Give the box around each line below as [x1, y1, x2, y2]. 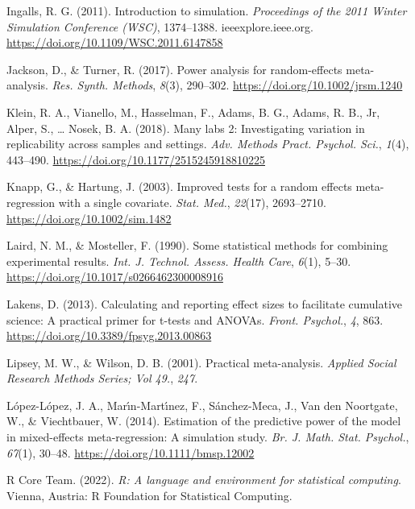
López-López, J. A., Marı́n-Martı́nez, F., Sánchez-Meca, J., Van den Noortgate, [6, 396, 398, 413]
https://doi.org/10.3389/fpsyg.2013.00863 [6, 327, 212, 344]
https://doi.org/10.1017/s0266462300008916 [6, 268, 223, 285]
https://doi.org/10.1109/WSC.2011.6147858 [6, 34, 223, 51]
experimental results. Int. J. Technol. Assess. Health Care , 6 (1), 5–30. [6, 252, 351, 269]
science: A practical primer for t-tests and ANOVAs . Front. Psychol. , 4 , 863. [6, 311, 384, 328]
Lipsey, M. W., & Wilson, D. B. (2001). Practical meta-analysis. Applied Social [6, 354, 396, 370]
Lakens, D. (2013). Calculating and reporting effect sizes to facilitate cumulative [6, 295, 403, 312]
